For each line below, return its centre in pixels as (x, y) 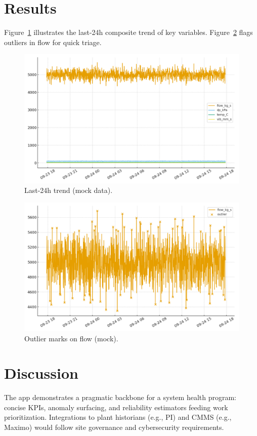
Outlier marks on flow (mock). (71, 338)
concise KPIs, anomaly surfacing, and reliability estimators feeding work (116, 407)
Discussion (41, 373)
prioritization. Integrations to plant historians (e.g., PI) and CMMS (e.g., (118, 417)
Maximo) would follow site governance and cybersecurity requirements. (114, 427)
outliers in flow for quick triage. (53, 42)
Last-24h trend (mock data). (69, 190)
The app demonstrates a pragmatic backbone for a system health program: (120, 397)
